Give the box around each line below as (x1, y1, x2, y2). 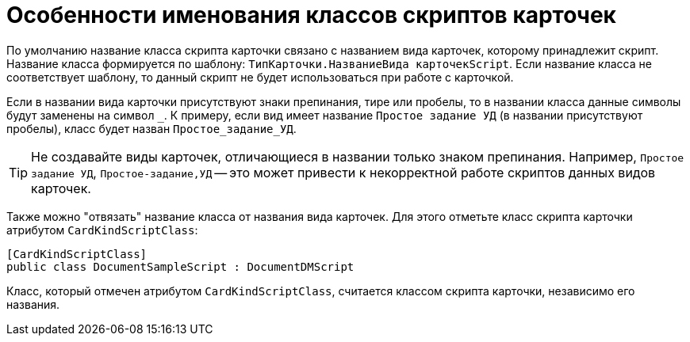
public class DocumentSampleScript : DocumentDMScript (6, 260, 355, 273)
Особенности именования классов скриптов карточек (6, 2, 616, 28)
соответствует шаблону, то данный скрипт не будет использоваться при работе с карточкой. (6, 70, 514, 84)
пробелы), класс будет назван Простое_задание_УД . (6, 121, 297, 135)
